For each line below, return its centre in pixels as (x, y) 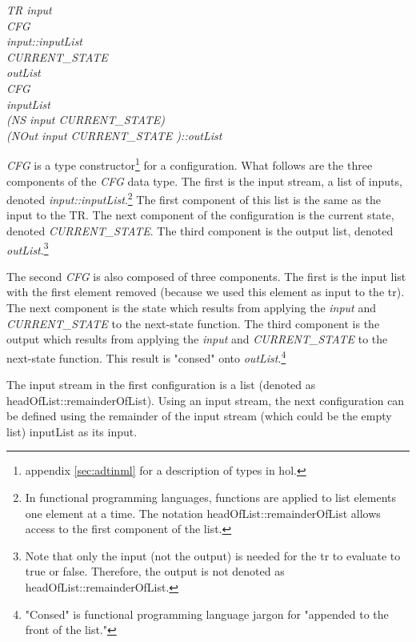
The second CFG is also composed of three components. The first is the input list (206, 276)
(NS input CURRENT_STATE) (86, 120)
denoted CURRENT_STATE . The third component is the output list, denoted (200, 231)
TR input (29, 10)
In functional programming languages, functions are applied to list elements (211, 498)
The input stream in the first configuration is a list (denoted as (161, 385)
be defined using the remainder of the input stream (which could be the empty (199, 416)
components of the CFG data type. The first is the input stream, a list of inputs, (204, 181)
